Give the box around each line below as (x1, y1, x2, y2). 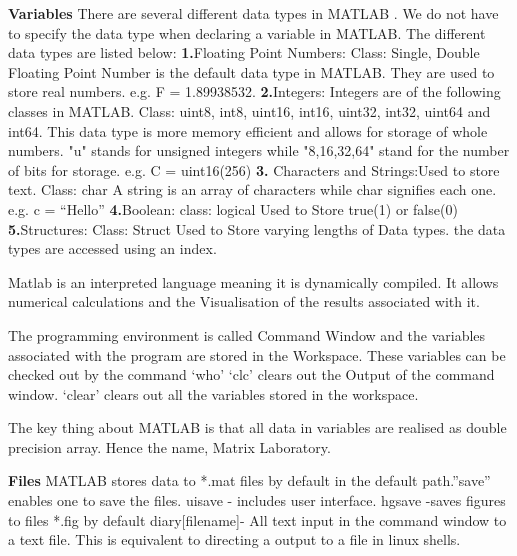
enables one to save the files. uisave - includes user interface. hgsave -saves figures (8, 490, 506, 511)
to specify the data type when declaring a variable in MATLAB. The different (8, 22, 486, 43)
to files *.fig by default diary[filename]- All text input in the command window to (8, 509, 507, 530)
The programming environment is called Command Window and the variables (8, 324, 486, 345)
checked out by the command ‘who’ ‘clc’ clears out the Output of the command (8, 364, 495, 385)
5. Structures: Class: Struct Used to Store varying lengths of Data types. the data (8, 218, 506, 239)
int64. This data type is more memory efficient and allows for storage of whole (8, 120, 488, 141)
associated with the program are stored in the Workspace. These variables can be (8, 344, 506, 365)
